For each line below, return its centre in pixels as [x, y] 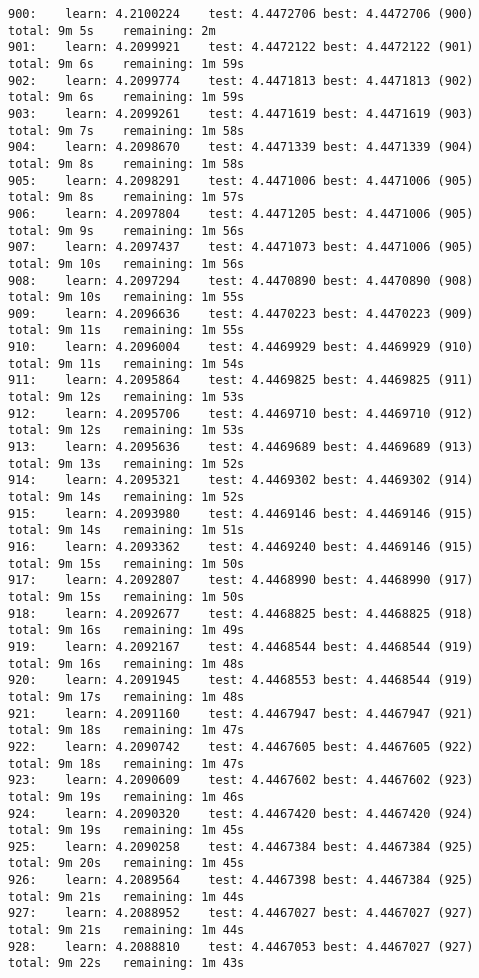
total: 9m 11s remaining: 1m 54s [126, 363]
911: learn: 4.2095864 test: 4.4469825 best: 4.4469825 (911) [241, 380]
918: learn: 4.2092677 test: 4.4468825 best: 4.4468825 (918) [241, 613]
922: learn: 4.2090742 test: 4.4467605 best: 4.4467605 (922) [241, 746]
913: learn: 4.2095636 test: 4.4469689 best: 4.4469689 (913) [241, 447]
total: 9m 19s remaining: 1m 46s [126, 796]
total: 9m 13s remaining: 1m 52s [126, 463]
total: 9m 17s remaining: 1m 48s [126, 696]
